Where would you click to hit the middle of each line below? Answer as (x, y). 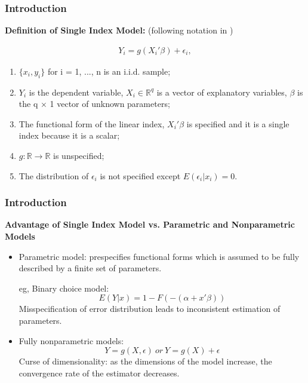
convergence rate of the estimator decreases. (99, 373)
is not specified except (140, 175)
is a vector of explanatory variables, (222, 92)
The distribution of (54, 175)
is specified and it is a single (238, 123)
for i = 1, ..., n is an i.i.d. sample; (109, 71)
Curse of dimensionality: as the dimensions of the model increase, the (145, 361)
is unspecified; (79, 156)
